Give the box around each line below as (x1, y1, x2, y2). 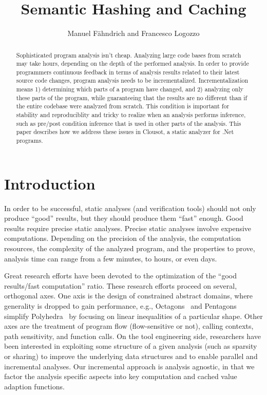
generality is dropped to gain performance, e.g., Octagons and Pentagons (4, 300, 237, 311)
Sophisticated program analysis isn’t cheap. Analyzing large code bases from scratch (16, 50, 241, 59)
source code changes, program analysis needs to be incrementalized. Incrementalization (16, 76, 249, 85)
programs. (16, 136, 43, 145)
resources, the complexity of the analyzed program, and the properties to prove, (4, 243, 255, 254)
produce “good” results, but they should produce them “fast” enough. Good (4, 213, 243, 223)
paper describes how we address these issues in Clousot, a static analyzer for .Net (16, 127, 234, 136)
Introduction (4, 173, 96, 194)
